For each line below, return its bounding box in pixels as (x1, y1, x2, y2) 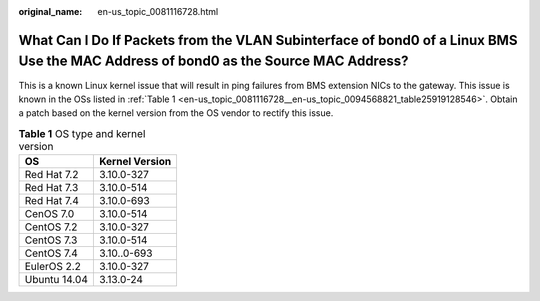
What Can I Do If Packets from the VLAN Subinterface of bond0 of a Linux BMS (18, 31, 518, 49)
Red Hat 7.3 (24, 181, 79, 195)
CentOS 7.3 (24, 233, 78, 247)
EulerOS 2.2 (24, 260, 82, 274)
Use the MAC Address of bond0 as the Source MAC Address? (18, 53, 409, 70)
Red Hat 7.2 (24, 168, 79, 182)
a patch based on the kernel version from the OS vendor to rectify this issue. (18, 107, 334, 119)
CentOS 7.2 (24, 220, 78, 234)
